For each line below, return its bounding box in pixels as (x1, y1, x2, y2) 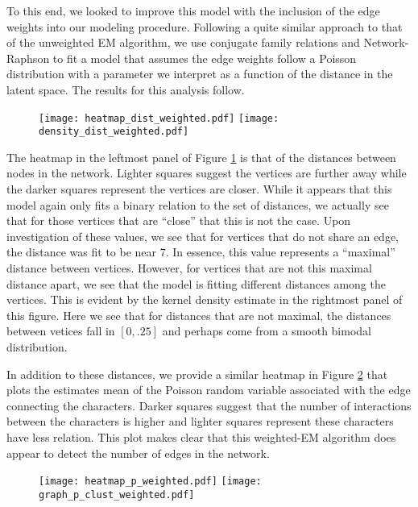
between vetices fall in (6, 322, 115, 339)
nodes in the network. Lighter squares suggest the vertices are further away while (6, 164, 407, 181)
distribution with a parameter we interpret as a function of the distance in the (6, 65, 393, 82)
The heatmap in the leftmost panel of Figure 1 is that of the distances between (6, 148, 396, 165)
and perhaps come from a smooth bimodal (162, 322, 371, 339)
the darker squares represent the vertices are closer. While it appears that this (6, 181, 392, 197)
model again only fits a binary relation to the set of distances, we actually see (6, 196, 389, 213)
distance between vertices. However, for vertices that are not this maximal (6, 260, 372, 276)
